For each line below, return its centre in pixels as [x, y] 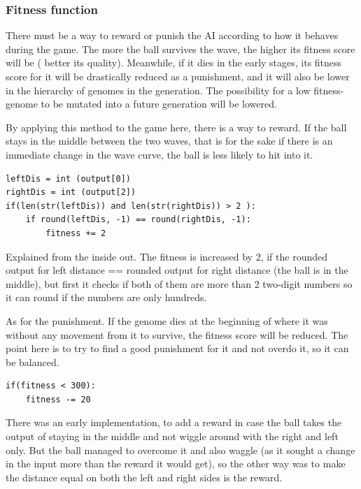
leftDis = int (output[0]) [68, 178]
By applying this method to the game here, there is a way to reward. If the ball [176, 127]
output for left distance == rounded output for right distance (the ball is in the [177, 270]
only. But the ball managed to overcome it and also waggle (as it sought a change [180, 450]
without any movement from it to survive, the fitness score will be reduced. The [177, 334]
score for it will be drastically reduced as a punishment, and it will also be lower [178, 76]
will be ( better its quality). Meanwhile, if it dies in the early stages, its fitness [174, 63]
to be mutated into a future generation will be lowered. [159, 104]
